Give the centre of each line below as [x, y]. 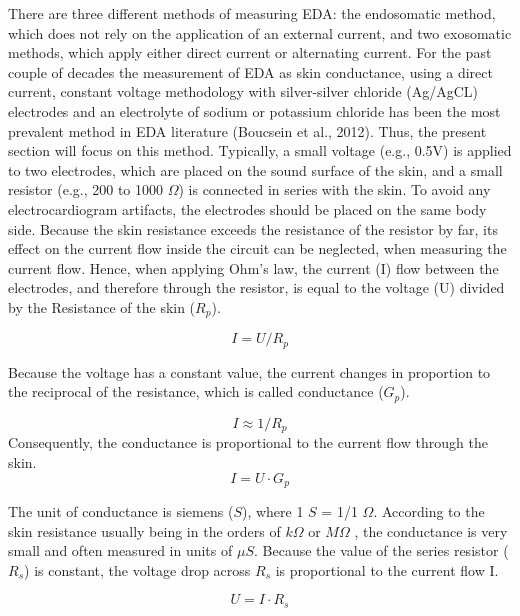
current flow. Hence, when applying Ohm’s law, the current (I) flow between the [253, 267]
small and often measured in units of [120, 550]
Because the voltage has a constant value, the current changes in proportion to [249, 371]
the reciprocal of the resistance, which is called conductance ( [196, 391]
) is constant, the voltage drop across [137, 569]
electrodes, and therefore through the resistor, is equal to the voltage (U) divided [256, 287]
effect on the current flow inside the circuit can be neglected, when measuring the [257, 248]
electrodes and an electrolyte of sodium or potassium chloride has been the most [254, 110]
